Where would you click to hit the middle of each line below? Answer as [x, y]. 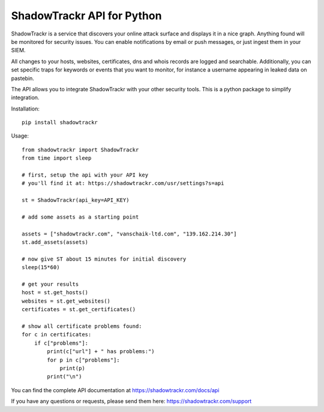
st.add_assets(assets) [55, 242]
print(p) [72, 368]
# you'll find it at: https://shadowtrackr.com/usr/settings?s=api [123, 183]
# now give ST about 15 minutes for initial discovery [104, 259]
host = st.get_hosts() [55, 292]
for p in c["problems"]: [83, 360]
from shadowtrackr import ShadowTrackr [80, 150]
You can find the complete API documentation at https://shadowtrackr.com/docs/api [115, 390]
